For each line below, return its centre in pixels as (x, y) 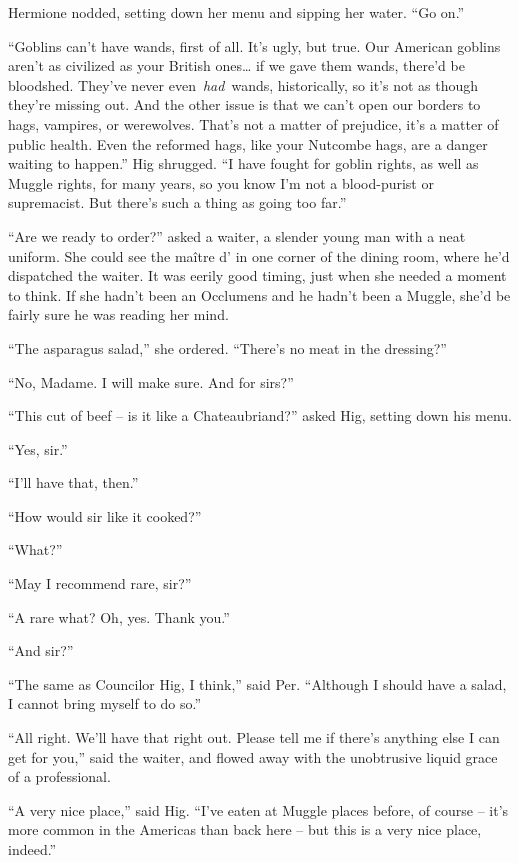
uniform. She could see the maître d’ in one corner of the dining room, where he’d (259, 255)
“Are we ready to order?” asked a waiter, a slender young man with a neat (237, 235)
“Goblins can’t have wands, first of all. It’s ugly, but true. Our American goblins (254, 45)
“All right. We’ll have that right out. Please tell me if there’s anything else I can (254, 737)
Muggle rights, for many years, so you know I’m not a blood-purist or (221, 182)
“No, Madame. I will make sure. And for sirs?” (151, 381)
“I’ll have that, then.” (73, 482)
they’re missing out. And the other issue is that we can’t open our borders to (244, 104)
